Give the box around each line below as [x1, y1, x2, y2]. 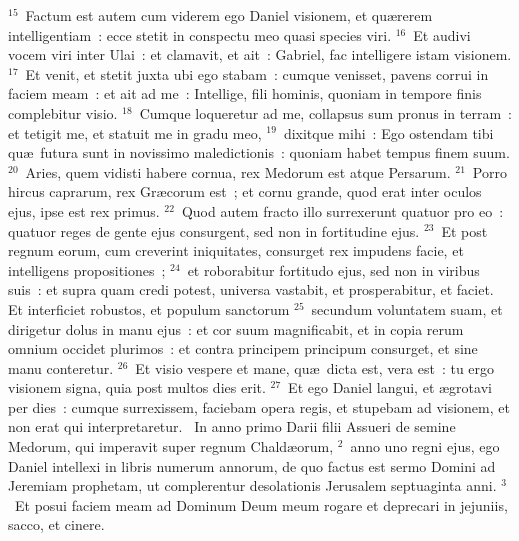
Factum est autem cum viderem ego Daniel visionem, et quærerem [25, 5, 433, 25]
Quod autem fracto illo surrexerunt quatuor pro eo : [181, 200, 504, 221]
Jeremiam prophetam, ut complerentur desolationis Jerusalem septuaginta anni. [8, 475, 497, 496]
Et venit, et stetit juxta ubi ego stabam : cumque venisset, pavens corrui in [25, 63, 489, 84]
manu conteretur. [8, 357, 114, 378]
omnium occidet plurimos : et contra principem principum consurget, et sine [8, 338, 478, 359]
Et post [441, 220, 488, 241]
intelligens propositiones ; [8, 259, 166, 280]
